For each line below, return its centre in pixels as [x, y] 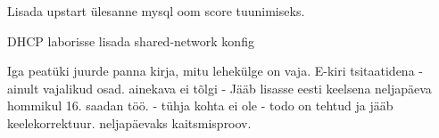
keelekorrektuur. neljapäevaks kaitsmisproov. [129, 122]
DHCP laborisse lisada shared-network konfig [131, 41]
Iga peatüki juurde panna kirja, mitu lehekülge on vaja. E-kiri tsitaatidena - [215, 71]
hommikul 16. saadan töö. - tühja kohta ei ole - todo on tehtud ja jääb [200, 106]
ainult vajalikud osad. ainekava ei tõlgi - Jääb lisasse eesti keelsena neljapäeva [219, 88]
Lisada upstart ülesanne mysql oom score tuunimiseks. [156, 11]
